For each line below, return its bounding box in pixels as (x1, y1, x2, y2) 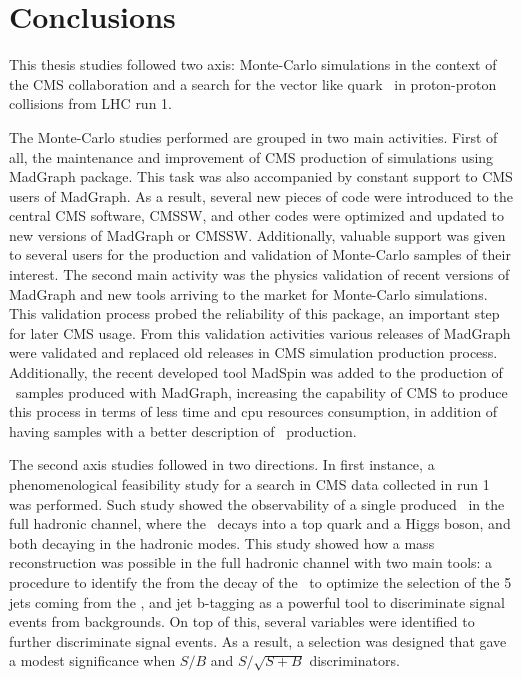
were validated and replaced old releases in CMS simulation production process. (9, 342, 498, 363)
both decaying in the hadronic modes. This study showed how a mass (9, 532, 435, 553)
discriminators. (309, 650, 400, 671)
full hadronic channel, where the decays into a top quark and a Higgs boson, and (9, 513, 511, 534)
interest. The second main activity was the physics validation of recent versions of (9, 264, 510, 285)
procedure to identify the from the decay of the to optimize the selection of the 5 (9, 571, 512, 592)
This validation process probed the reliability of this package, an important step (9, 303, 500, 324)
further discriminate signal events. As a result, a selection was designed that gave (9, 630, 507, 651)
